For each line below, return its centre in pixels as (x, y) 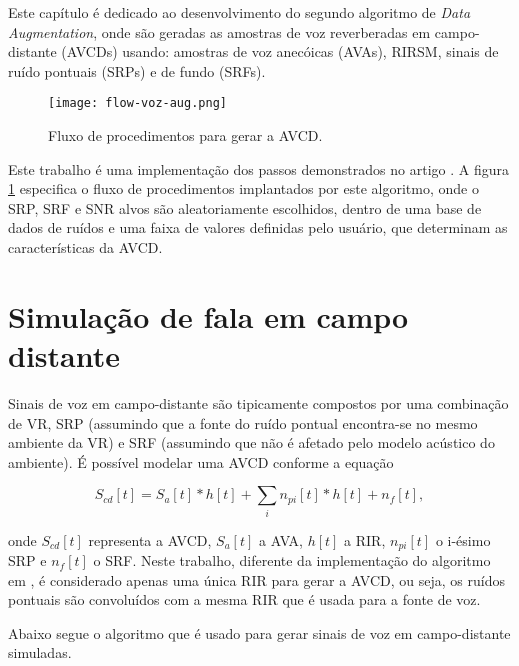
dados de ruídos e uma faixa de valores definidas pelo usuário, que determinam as (258, 227)
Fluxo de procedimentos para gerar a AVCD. (185, 135)
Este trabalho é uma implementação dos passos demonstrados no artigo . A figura (258, 168)
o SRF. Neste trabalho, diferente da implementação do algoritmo (292, 560)
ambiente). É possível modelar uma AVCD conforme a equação (201, 461)
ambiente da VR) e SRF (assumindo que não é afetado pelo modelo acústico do (251, 442)
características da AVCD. (85, 247)
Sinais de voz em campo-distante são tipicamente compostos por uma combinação (258, 402)
